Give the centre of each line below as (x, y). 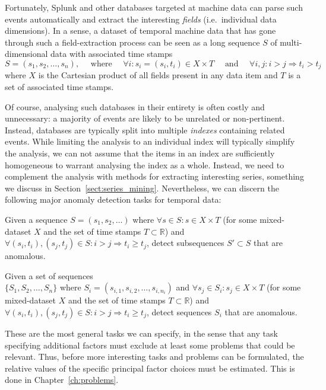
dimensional (26, 54)
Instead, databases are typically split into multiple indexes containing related (145, 130)
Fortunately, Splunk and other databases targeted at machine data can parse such (154, 7)
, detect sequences (179, 311)
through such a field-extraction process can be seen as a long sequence (132, 42)
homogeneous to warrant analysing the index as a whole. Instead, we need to (145, 164)
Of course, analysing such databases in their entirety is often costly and (135, 106)
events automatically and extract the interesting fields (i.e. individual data (141, 19)
